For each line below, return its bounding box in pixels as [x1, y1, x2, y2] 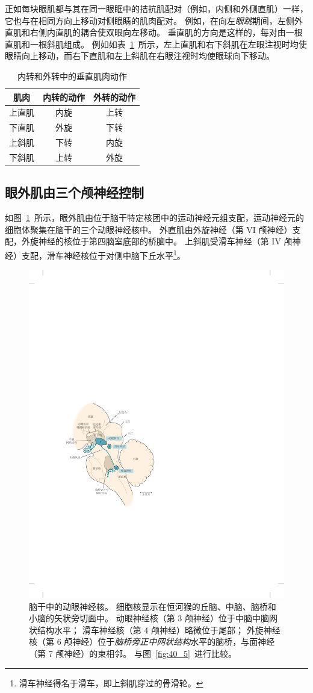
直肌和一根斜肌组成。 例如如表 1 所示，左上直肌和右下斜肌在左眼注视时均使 [5, 37, 307, 50]
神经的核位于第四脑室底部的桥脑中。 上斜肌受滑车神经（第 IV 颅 [38, 235, 293, 247]
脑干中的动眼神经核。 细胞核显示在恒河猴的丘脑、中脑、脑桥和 [29, 600, 276, 612]
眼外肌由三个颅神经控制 [5, 183, 144, 202]
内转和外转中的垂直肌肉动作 [17, 69, 127, 82]
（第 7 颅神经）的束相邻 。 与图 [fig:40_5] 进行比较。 [29, 647, 237, 659]
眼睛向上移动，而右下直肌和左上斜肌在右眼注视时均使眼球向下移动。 [5, 49, 274, 62]
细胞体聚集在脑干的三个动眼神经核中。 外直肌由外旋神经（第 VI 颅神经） [5, 223, 293, 235]
